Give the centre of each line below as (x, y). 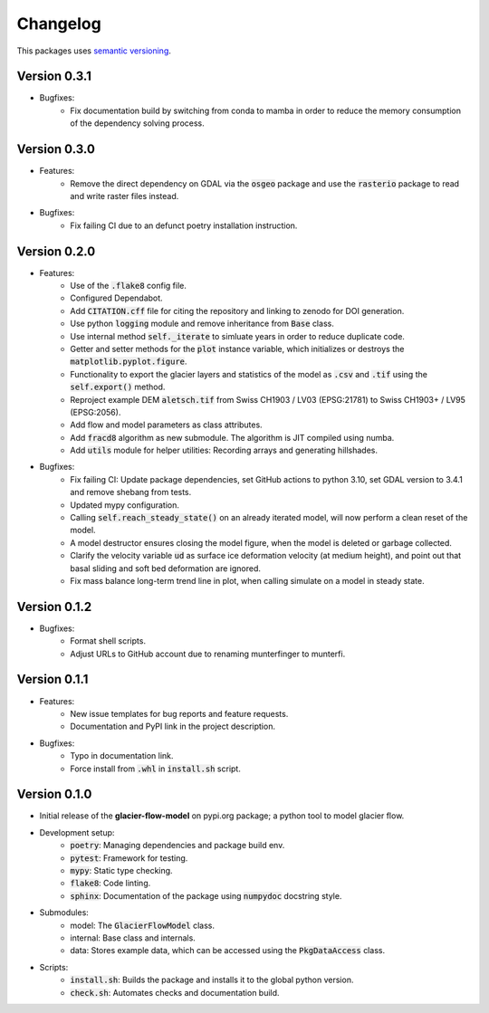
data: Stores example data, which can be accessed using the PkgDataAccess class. (227, 951)
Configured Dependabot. (116, 298)
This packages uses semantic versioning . (94, 51)
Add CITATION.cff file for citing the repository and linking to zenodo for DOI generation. (237, 311)
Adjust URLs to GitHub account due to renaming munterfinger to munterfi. (208, 654)
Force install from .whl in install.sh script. (156, 769)
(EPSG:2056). (96, 412)
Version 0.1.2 (54, 607)
